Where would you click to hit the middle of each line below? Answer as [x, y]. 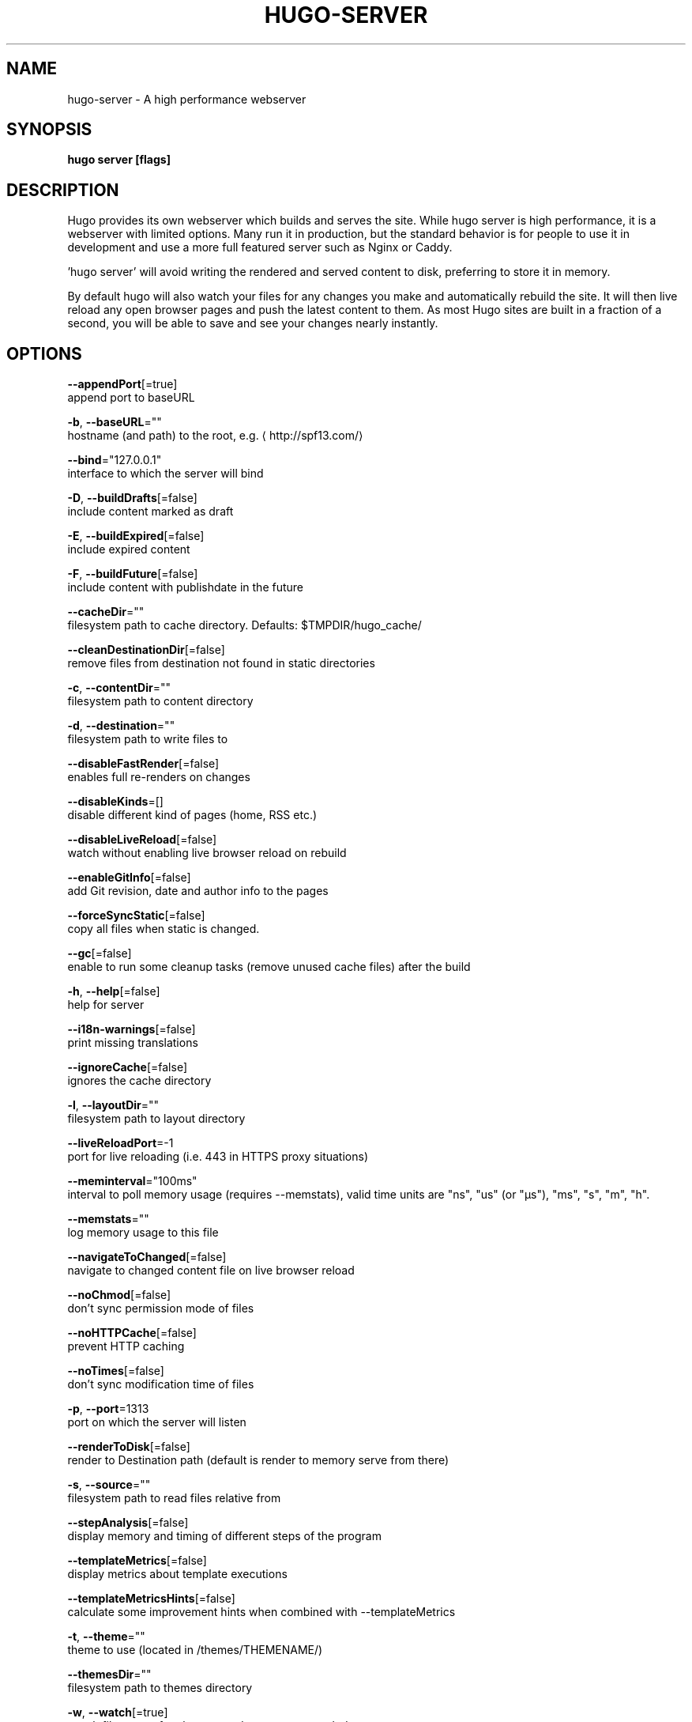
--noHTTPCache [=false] [132, 1333]
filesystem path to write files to [148, 739]
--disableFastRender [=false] [143, 764]
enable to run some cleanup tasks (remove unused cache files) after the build [269, 967]
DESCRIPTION [63, 190]
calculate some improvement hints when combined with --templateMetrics [261, 1612]
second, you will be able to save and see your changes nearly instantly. [253, 323]
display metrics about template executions [177, 1574]
